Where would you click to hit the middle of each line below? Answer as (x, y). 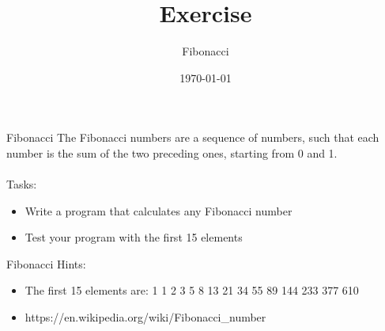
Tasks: (22, 184)
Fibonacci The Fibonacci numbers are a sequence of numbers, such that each (193, 137)
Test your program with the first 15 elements (134, 237)
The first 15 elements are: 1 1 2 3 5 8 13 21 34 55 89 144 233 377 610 (192, 290)
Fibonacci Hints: (46, 263)
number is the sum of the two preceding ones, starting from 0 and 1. (172, 152)
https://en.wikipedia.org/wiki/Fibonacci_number (145, 317)
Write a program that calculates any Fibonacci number (159, 210)
